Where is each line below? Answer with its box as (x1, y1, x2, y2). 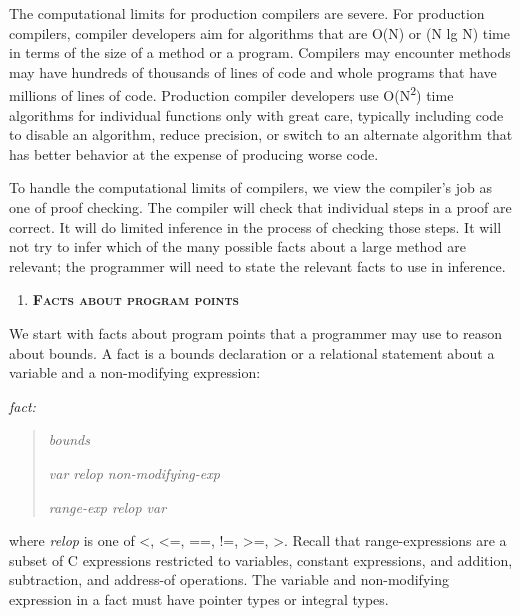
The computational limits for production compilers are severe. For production (9, 3, 485, 23)
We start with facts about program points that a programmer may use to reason (9, 322, 502, 343)
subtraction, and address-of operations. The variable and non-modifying (9, 569, 449, 590)
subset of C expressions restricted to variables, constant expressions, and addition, (9, 549, 513, 570)
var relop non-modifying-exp (48, 462, 220, 483)
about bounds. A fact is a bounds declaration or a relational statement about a (9, 342, 495, 363)
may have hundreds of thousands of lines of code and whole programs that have (9, 61, 497, 82)
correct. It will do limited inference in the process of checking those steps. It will (9, 216, 502, 237)
